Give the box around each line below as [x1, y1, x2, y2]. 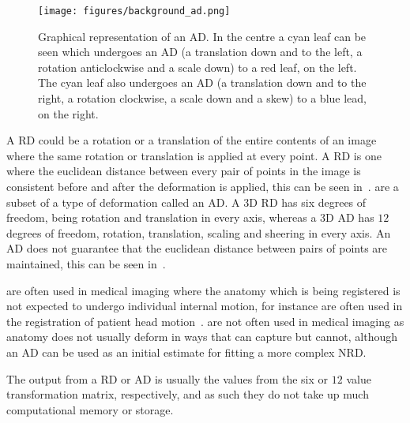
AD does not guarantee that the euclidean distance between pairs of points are [6, 240, 388, 256]
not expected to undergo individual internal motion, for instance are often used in [6, 298, 403, 314]
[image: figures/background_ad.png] [38, 6, 231, 17]
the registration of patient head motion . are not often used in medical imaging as [6, 313, 404, 329]
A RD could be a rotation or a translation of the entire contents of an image [6, 132, 377, 148]
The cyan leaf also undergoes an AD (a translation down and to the [38, 74, 367, 91]
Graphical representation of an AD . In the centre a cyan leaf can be [38, 28, 367, 44]
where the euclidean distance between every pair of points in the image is [6, 163, 361, 179]
